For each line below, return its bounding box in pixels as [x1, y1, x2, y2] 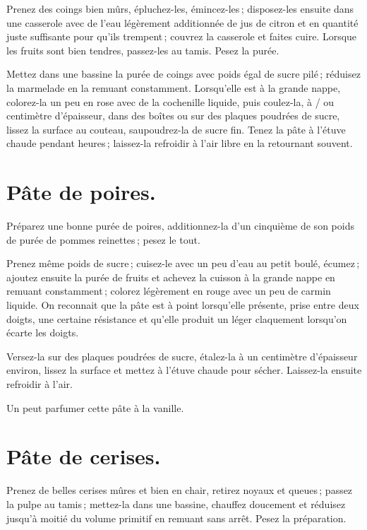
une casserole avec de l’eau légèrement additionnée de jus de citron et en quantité [6, 15, 359, 30]
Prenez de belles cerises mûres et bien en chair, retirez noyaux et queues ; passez [6, 483, 353, 497]
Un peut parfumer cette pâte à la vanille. [6, 400, 184, 415]
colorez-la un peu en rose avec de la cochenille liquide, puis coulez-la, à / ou [6, 94, 335, 109]
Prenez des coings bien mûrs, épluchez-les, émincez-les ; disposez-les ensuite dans [6, 1, 354, 16]
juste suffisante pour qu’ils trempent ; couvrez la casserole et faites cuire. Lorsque [6, 29, 357, 44]
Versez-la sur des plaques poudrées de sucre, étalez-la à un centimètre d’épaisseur [6, 348, 358, 363]
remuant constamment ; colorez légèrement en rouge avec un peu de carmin [6, 283, 331, 298]
